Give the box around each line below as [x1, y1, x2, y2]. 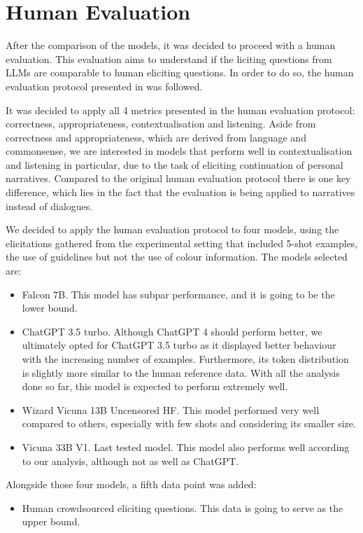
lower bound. [22, 300, 78, 315]
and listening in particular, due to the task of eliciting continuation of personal [6, 157, 343, 172]
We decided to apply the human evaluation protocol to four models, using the [6, 222, 339, 237]
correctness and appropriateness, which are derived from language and [6, 130, 306, 144]
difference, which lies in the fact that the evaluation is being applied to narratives [6, 185, 355, 200]
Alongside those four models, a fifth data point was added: [6, 477, 257, 492]
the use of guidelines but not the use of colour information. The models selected [6, 249, 348, 264]
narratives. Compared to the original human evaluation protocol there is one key [6, 171, 351, 186]
